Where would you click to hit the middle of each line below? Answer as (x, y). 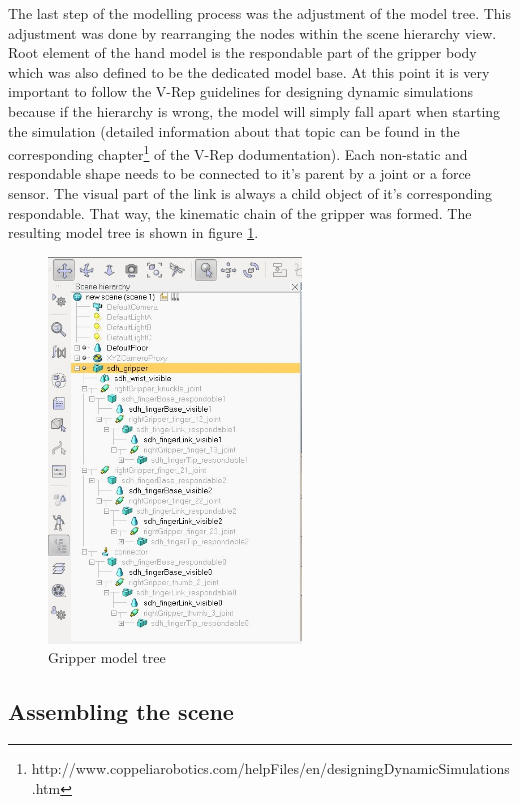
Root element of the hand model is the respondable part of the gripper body (242, 52)
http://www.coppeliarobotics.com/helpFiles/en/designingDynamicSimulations (270, 768)
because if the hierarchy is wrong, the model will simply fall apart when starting (254, 110)
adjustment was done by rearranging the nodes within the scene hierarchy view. (252, 32)
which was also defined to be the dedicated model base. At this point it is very (249, 71)
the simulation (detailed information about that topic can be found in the (234, 130)
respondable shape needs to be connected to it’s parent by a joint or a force (239, 173)
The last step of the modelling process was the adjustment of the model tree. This (260, 13)
